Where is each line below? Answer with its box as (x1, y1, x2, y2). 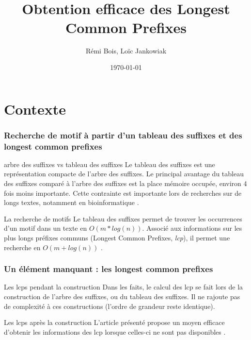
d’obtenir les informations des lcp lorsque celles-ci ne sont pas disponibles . (4, 326, 226, 337)
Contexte (4, 99, 66, 119)
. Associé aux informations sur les (142, 223, 242, 233)
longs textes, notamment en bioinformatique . (4, 197, 139, 207)
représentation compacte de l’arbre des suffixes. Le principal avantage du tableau (4, 169, 244, 179)
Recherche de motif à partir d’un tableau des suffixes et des (4, 129, 242, 141)
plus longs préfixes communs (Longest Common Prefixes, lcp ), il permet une (4, 232, 230, 242)
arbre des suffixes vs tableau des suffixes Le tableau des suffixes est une (4, 159, 215, 169)
